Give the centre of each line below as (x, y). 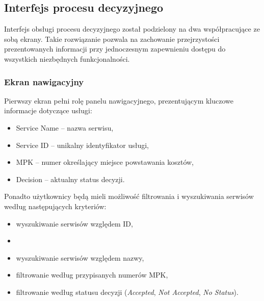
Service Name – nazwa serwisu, (65, 127)
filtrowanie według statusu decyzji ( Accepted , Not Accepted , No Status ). (127, 292)
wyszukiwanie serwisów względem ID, (74, 223)
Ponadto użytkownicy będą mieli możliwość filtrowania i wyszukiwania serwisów (129, 196)
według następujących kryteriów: (55, 206)
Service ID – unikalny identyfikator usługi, (82, 145)
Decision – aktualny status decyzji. (70, 179)
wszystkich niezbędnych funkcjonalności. (67, 58)
